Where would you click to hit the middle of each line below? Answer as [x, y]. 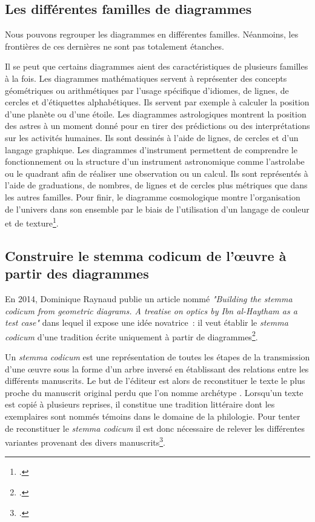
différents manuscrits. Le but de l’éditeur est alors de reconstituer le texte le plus [155, 381]
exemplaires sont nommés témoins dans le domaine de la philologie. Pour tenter [153, 416]
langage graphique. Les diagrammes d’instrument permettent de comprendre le [151, 149]
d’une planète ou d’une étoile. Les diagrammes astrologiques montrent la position [156, 114]
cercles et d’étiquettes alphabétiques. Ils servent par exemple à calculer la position [157, 102]
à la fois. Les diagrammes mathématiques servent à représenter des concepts [146, 78]
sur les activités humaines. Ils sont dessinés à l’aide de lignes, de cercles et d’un [152, 137]
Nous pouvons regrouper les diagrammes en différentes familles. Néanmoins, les [152, 34]
